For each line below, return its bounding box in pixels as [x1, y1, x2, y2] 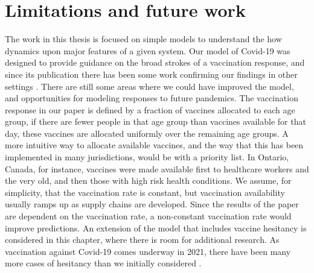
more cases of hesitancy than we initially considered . [5, 257, 202, 269]
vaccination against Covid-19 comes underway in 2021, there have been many [5, 245, 291, 257]
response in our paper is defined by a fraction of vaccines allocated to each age [5, 103, 295, 116]
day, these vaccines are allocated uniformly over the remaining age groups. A [5, 127, 289, 139]
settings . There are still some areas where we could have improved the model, [5, 80, 294, 92]
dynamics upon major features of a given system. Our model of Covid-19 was [5, 44, 290, 57]
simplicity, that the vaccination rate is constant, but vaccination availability [5, 186, 285, 198]
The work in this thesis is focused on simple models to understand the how [5, 33, 282, 45]
